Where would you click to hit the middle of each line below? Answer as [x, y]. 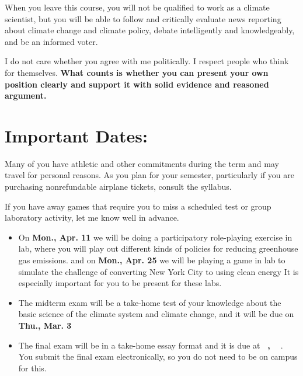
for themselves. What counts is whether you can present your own [137, 72]
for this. [32, 368]
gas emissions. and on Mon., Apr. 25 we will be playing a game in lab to [152, 260]
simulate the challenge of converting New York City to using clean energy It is [159, 271]
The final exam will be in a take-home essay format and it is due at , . [151, 345]
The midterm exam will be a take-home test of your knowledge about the [150, 302]
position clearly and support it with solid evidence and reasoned [137, 84]
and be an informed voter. [51, 41]
